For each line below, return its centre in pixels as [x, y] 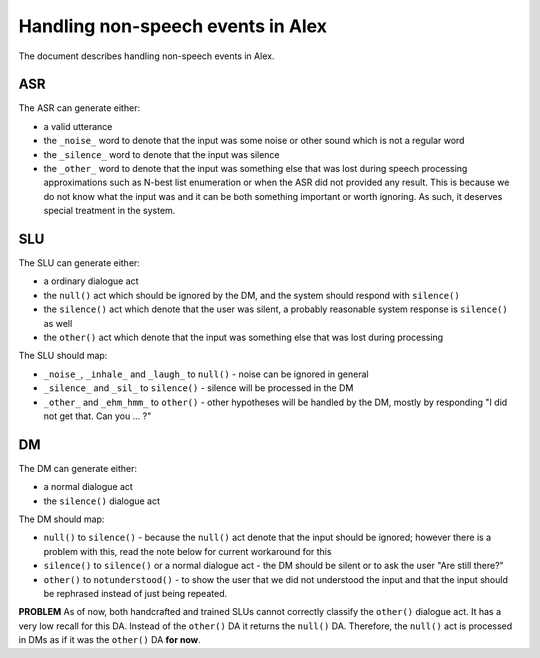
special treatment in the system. [109, 211]
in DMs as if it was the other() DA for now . [110, 640]
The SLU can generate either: [79, 263]
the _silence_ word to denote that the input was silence [161, 154]
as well [58, 323]
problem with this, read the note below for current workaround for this [187, 551]
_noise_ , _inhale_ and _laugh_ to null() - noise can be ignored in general [206, 374]
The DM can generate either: [78, 468]
